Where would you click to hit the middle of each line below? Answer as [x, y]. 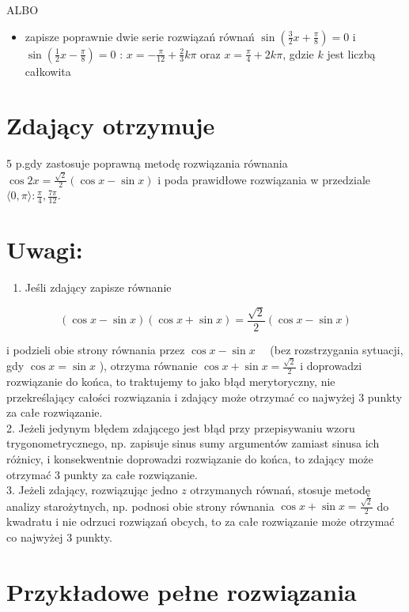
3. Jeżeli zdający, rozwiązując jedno [92, 490]
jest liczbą [351, 53]
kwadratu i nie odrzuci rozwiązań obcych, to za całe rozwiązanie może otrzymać [201, 521]
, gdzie [298, 53]
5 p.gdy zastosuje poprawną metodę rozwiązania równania [147, 163]
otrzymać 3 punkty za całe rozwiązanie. [102, 474]
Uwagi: [45, 249]
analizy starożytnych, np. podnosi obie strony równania [140, 506]
